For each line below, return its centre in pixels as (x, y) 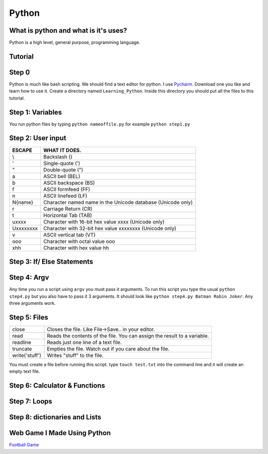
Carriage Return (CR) (68, 209)
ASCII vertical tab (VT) (69, 234)
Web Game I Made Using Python (60, 433)
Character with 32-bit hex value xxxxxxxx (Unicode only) (110, 228)
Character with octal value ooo (79, 241)
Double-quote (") (63, 170)
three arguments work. (33, 303)
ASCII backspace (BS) (69, 182)
